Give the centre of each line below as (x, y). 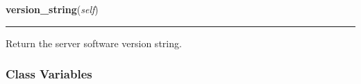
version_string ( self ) (52, 9)
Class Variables (49, 74)
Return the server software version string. (94, 43)
